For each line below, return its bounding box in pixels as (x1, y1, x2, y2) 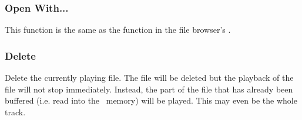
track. (5, 105, 26, 118)
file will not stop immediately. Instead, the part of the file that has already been (5, 83, 293, 95)
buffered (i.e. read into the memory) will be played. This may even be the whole (5, 94, 297, 107)
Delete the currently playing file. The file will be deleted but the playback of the (5, 71, 294, 84)
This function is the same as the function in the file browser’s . (5, 23, 231, 36)
